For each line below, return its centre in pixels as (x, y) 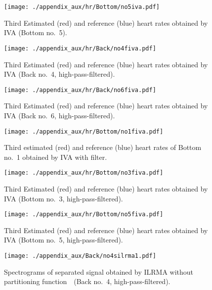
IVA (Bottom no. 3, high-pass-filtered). (64, 198)
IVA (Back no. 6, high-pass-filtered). (60, 115)
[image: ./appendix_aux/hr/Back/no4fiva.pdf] (80, 48)
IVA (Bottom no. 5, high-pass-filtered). (64, 240)
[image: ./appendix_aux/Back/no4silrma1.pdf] (80, 256)
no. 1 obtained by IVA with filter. (56, 157)
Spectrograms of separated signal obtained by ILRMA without (99, 271)
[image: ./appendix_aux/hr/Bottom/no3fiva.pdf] (84, 173)
